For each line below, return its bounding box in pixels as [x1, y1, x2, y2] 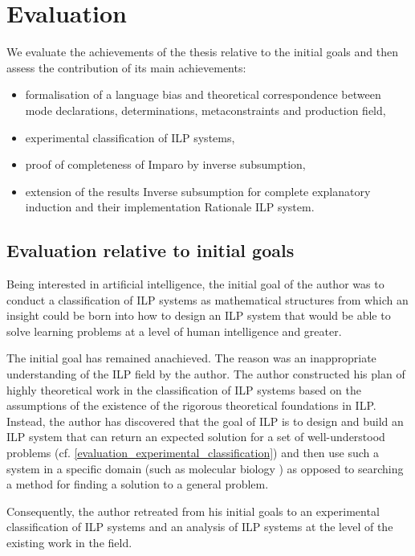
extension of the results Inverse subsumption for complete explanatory [25, 182, 371, 199]
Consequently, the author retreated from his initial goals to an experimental [6, 502, 380, 519]
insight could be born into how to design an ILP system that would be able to [6, 307, 391, 324]
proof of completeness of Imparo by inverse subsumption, [25, 156, 306, 173]
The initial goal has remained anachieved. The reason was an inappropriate [6, 350, 376, 366]
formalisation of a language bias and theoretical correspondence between [25, 86, 381, 103]
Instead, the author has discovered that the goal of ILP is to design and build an [6, 412, 404, 429]
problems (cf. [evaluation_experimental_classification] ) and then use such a [6, 444, 380, 461]
